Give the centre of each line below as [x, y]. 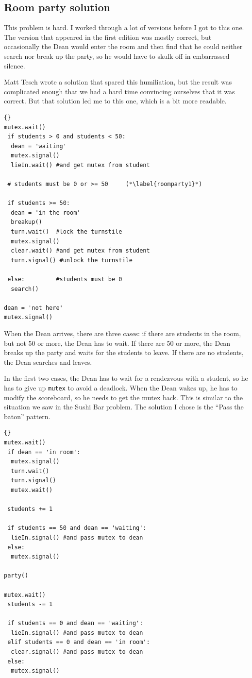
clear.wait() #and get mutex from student [80, 251]
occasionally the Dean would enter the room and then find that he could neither [123, 46]
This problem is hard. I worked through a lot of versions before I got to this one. [124, 27]
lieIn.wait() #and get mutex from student [80, 165]
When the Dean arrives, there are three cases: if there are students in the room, [123, 333]
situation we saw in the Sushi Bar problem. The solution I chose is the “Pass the [124, 407]
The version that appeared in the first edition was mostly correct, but [108, 37]
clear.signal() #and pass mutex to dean [77, 652]
